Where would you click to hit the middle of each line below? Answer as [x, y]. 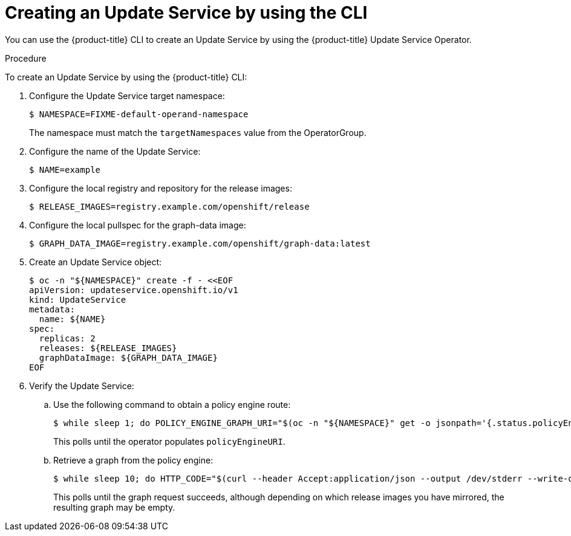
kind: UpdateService [78, 299]
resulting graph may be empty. [114, 507]
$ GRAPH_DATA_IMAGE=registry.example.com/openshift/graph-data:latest [200, 243]
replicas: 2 [67, 338]
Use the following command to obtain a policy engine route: [172, 404]
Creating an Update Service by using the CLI [186, 13]
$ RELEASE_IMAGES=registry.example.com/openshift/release [169, 206]
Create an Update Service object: [96, 262]
